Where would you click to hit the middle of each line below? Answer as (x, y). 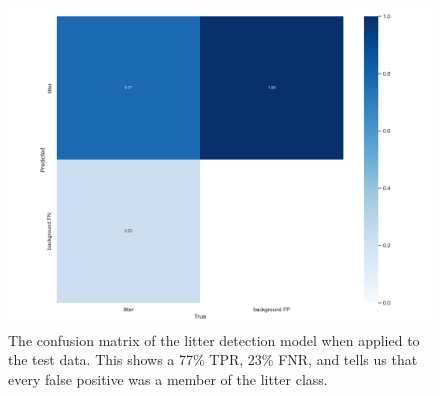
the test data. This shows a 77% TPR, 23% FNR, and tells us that (213, 359)
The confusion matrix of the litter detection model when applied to (214, 339)
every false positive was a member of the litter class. (168, 378)
